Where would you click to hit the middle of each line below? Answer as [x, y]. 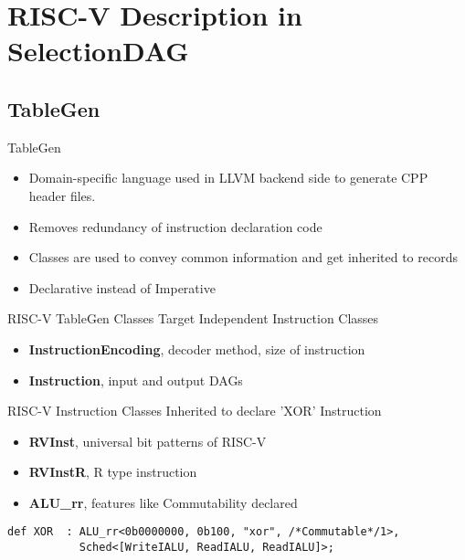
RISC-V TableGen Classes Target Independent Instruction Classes [193, 318]
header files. [62, 195]
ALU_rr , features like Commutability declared [163, 502]
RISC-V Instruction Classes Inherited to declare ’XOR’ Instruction [195, 411]
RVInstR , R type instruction [113, 472]
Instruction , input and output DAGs [136, 380]
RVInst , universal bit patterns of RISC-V [148, 441]
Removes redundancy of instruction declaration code [175, 226]
